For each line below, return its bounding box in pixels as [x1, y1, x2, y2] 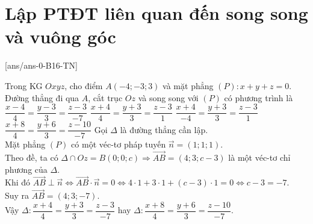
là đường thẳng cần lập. [120, 123, 208, 135]
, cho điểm [64, 79, 103, 92]
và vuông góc [5, 24, 116, 49]
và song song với [138, 91, 199, 104]
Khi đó [5, 176, 31, 188]
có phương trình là [224, 91, 293, 104]
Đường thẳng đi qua [5, 91, 79, 104]
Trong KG [5, 79, 43, 92]
